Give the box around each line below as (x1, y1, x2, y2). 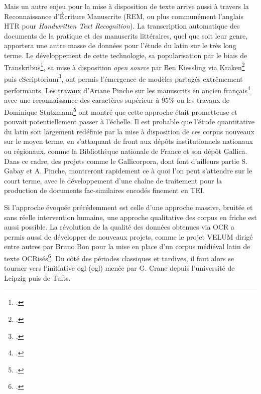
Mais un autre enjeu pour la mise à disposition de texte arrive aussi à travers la (4, 1, 249, 11)
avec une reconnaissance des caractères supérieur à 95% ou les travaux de (4, 95, 230, 105)
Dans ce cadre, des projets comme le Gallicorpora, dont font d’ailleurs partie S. (4, 155, 248, 166)
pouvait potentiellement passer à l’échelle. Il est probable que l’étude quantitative (4, 116, 254, 127)
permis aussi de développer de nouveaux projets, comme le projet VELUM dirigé (4, 231, 253, 242)
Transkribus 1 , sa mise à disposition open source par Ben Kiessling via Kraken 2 (4, 60, 245, 72)
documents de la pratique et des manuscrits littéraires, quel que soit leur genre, (4, 30, 248, 41)
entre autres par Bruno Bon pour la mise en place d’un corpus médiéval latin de (4, 241, 250, 252)
